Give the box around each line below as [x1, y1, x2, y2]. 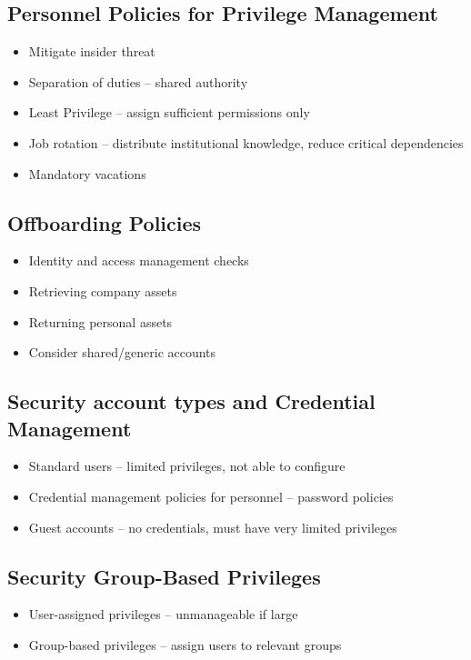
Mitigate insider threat [28, 42, 155, 61]
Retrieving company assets [28, 281, 177, 300]
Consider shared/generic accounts [28, 343, 216, 362]
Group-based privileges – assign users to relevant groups [28, 635, 342, 654]
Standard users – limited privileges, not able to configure [28, 456, 346, 475]
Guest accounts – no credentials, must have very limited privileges [28, 517, 397, 536]
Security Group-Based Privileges [7, 562, 321, 590]
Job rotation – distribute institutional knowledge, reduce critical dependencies [28, 133, 464, 152]
